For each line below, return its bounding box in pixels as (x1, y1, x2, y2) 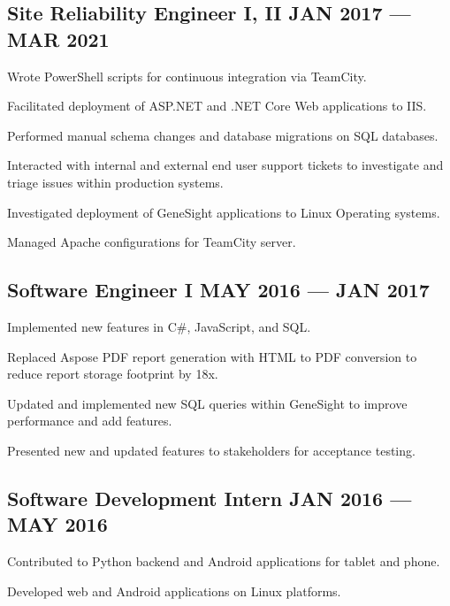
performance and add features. (7, 411, 172, 430)
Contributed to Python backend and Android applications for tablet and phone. (7, 552, 440, 571)
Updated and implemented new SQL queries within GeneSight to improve (7, 394, 408, 412)
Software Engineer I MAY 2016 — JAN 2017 (7, 276, 430, 303)
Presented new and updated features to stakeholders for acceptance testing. (7, 441, 416, 459)
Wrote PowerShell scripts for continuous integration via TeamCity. (7, 66, 367, 85)
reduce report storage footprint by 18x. (7, 364, 218, 383)
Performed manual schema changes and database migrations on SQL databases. (7, 126, 439, 144)
